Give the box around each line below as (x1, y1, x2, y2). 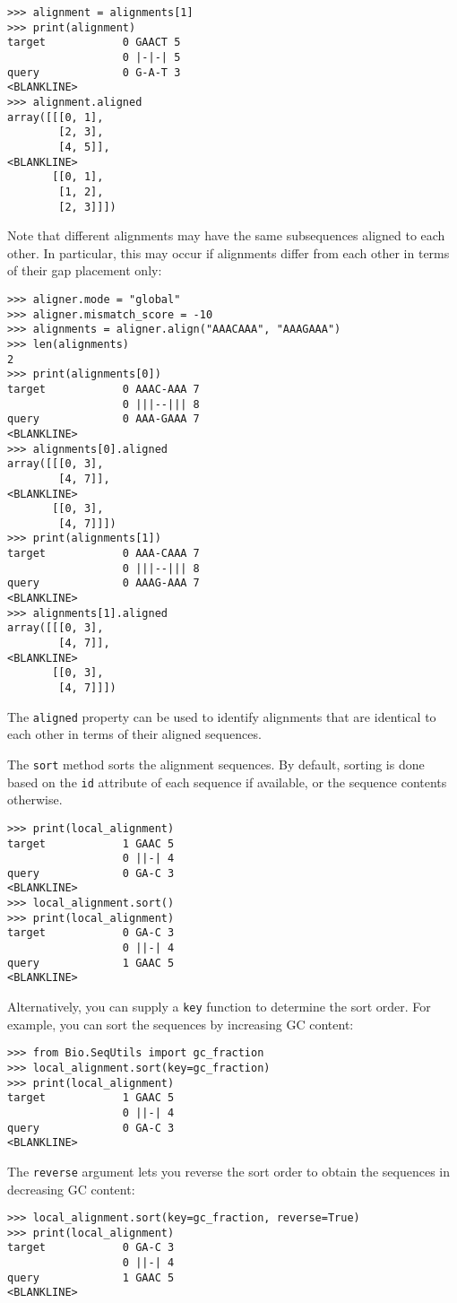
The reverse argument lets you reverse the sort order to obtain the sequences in (7, 1161, 451, 1180)
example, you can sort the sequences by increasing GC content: (7, 1014, 354, 1033)
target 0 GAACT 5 (7, 36, 181, 49)
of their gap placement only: (7, 261, 162, 280)
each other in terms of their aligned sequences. (7, 725, 262, 743)
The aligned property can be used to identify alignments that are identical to (7, 707, 436, 725)
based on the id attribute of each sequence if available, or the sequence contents (7, 772, 447, 791)
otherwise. (7, 790, 63, 809)
